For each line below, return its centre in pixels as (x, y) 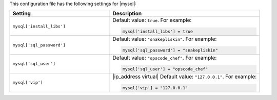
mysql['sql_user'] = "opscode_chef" (165, 69)
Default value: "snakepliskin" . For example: (165, 39)
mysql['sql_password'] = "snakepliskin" (170, 50)
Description (127, 14)
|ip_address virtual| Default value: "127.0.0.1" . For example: (185, 77)
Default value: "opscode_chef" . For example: (165, 58)
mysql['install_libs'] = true (158, 31)
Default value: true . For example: (152, 20)
